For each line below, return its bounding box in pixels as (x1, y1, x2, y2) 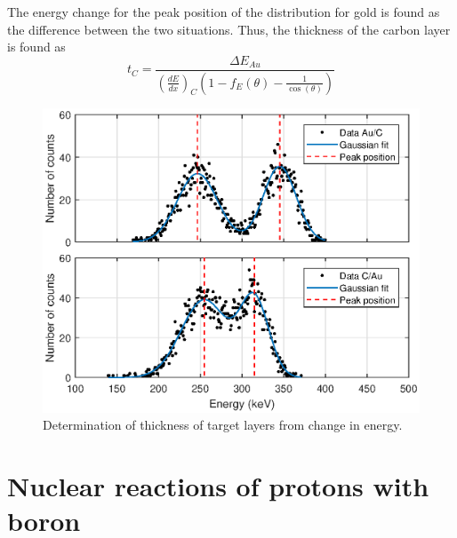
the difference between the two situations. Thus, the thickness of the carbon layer (7, 20, 451, 38)
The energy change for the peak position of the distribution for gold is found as (7, 3, 440, 20)
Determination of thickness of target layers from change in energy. (43, 415, 403, 434)
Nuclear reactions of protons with (7, 468, 429, 504)
